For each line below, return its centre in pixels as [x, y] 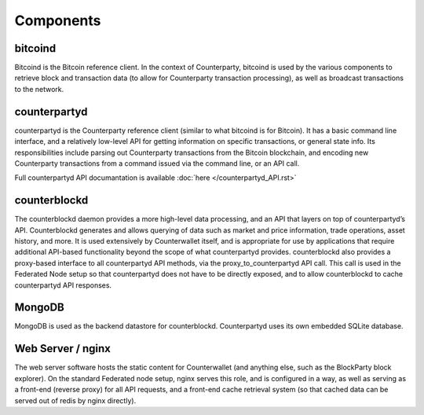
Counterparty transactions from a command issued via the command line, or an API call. [157, 163]
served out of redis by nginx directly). [75, 400]
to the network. [39, 89]
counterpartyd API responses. [63, 285]
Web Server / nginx [63, 349]
